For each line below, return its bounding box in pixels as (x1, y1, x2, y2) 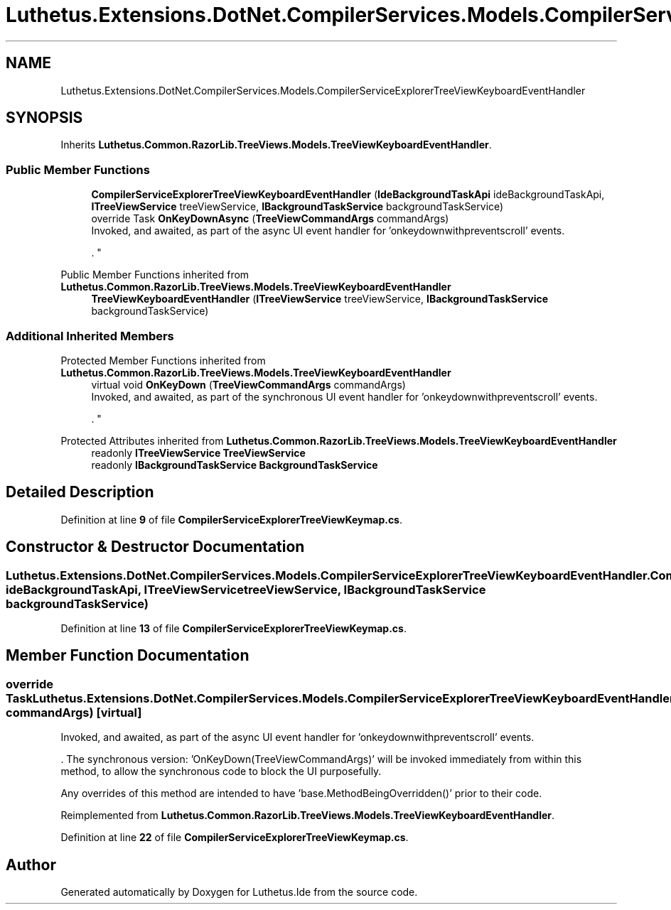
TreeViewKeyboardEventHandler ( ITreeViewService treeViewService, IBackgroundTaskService (91, 293, 549, 305)
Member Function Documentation (6, 646, 249, 665)
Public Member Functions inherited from (60, 269, 249, 281)
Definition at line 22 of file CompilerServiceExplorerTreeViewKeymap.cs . (60, 831, 409, 844)
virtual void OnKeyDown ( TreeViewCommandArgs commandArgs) (91, 378, 406, 391)
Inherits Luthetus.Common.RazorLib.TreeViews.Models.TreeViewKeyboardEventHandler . (60, 139, 492, 151)
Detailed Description (6, 483, 154, 502)
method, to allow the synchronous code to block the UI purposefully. (60, 765, 382, 778)
